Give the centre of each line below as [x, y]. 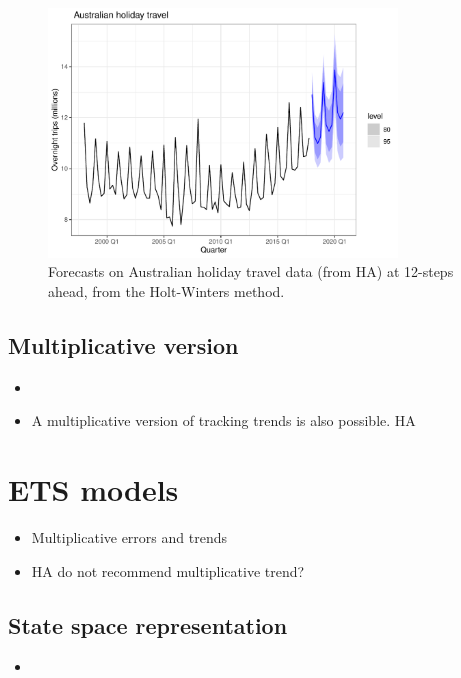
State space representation [148, 624]
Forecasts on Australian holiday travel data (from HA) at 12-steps [251, 271]
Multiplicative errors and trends [129, 537]
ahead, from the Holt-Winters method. [166, 290]
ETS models [93, 489]
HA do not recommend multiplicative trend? [168, 570]
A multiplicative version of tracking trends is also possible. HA [223, 420]
